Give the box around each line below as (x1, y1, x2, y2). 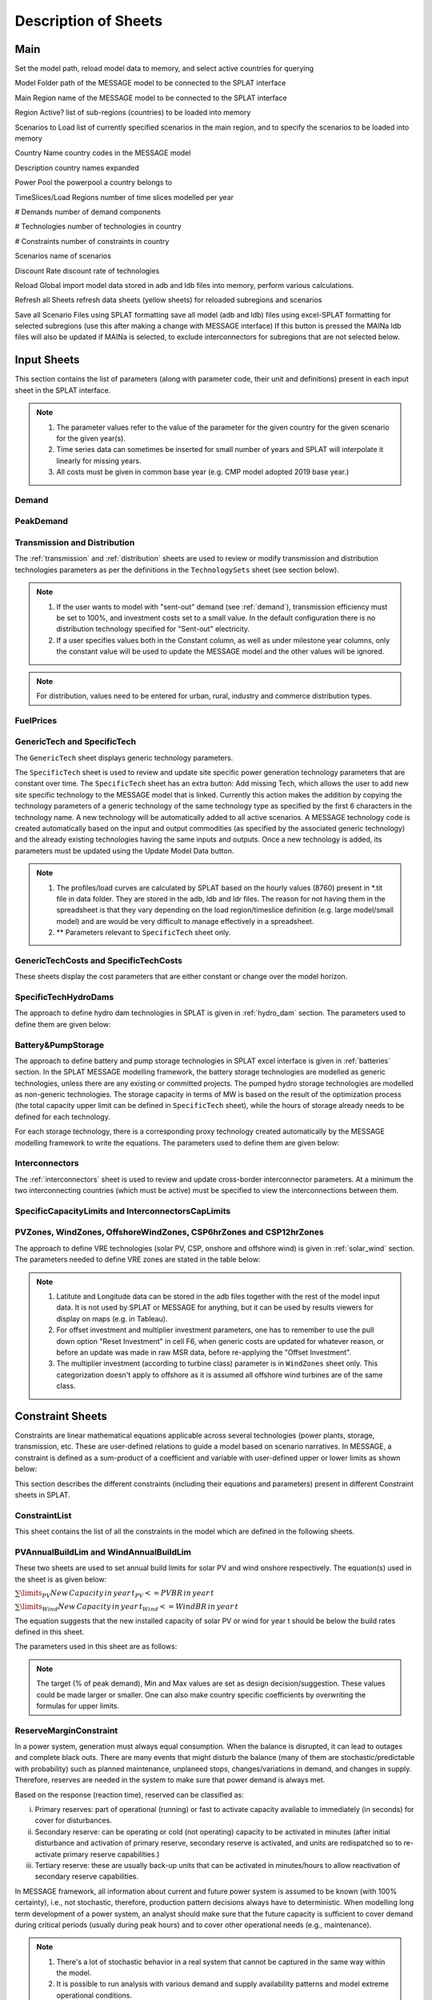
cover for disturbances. (34, 1816, 112, 1826)
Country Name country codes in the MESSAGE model (14, 148, 191, 158)
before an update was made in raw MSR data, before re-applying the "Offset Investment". (56, 1347, 352, 1357)
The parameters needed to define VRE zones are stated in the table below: (14, 1254, 261, 1264)
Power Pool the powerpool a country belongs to (14, 178, 172, 187)
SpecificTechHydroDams (14, 991, 114, 1002)
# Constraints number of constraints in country (14, 236, 170, 246)
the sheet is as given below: (14, 1574, 107, 1584)
